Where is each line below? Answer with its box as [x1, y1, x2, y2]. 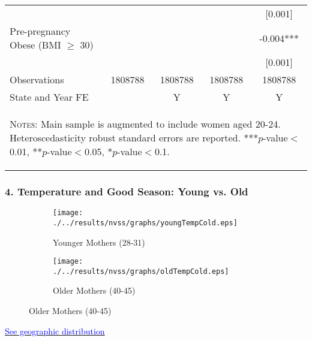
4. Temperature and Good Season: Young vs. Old [5, 183, 248, 198]
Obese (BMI [10, 38, 61, 52]
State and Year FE [10, 90, 89, 104]
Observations [10, 73, 64, 86]
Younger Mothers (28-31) [53, 236, 145, 248]
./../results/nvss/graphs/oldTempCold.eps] [53, 267, 229, 276]
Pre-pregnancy [10, 24, 71, 38]
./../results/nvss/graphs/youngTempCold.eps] [53, 218, 238, 227]
